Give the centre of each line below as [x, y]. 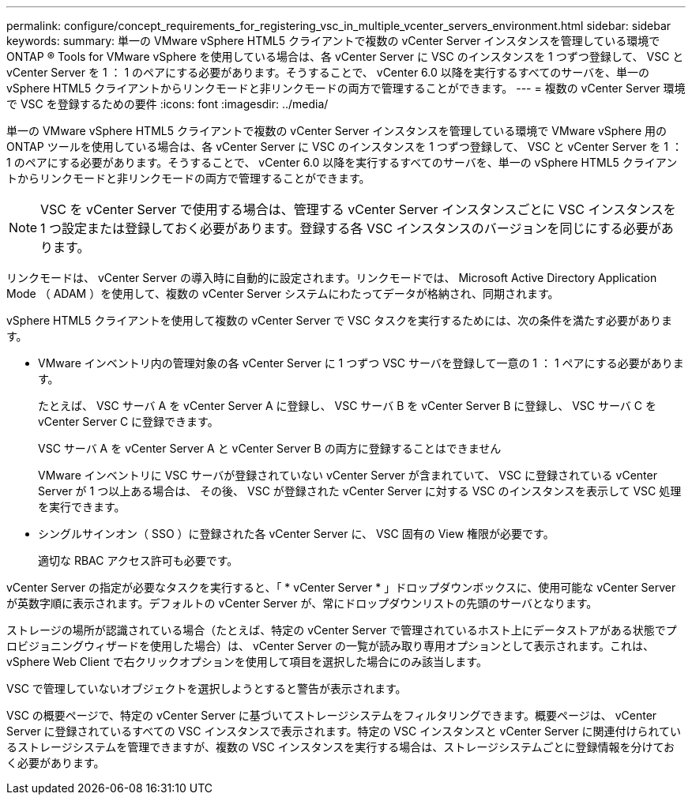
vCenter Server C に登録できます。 [128, 421]
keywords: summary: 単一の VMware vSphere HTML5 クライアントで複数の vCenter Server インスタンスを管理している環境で [333, 41]
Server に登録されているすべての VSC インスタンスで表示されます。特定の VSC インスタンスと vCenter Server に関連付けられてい [344, 731]
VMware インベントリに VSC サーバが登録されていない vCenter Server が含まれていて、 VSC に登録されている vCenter [348, 475]
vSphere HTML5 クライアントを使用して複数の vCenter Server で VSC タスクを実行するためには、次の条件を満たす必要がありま [339, 320]
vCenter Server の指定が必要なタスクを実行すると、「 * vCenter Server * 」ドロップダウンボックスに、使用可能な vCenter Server [341, 587]
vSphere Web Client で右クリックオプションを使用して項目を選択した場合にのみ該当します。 [247, 662]
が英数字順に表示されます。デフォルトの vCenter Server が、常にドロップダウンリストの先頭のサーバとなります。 [302, 603]
